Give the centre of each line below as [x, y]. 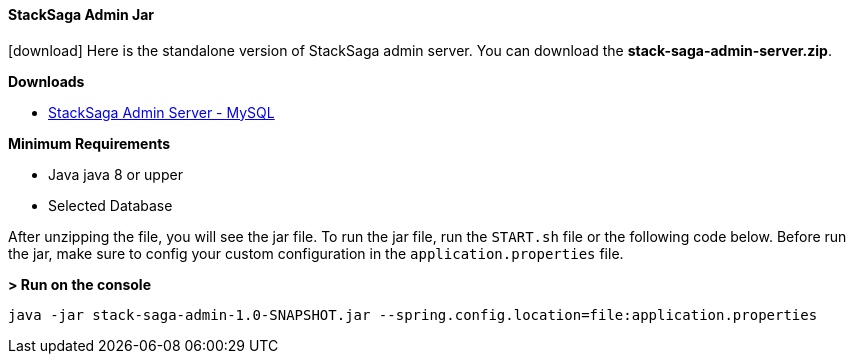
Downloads [46, 81]
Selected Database [110, 205]
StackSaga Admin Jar [81, 14]
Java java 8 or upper [115, 174]
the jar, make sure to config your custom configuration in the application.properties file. [316, 253]
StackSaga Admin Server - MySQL [161, 112]
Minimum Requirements [89, 143]
